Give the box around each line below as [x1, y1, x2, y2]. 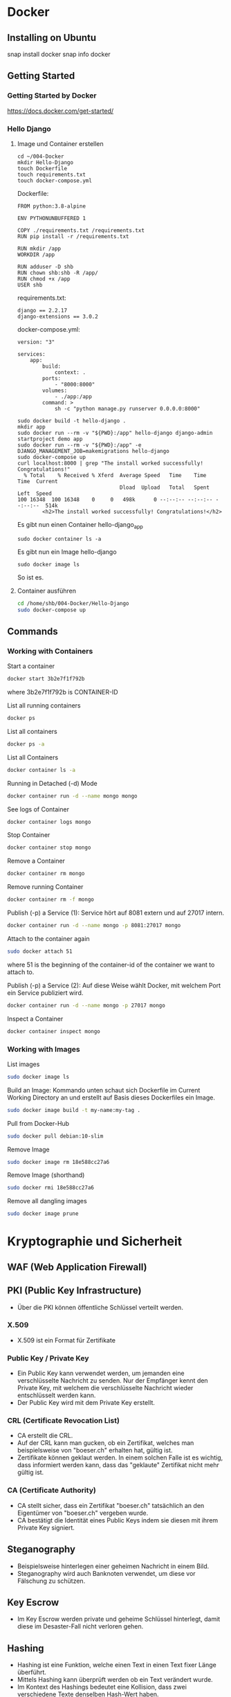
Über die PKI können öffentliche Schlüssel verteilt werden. [17, 1303, 183, 1311]
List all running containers [7, 701, 81, 710]
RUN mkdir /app [17, 245, 62, 252]
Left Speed [17, 490, 52, 497]
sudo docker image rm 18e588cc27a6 [7, 1158, 110, 1165]
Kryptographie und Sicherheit [7, 1234, 183, 1250]
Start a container [7, 662, 55, 670]
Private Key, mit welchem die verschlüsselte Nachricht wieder [17, 1384, 194, 1392]
